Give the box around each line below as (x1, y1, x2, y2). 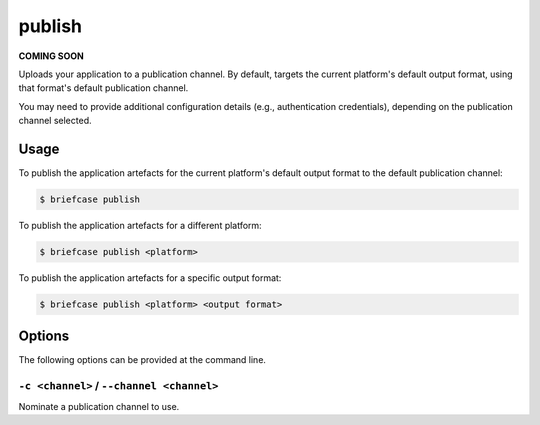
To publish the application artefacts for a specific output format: (18, 271, 282, 284)
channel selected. (18, 115, 92, 127)
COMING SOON (18, 50, 85, 62)
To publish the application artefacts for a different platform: (18, 219, 262, 231)
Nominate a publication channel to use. (18, 400, 180, 412)
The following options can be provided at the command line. (18, 354, 267, 366)
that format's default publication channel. (18, 82, 189, 94)
